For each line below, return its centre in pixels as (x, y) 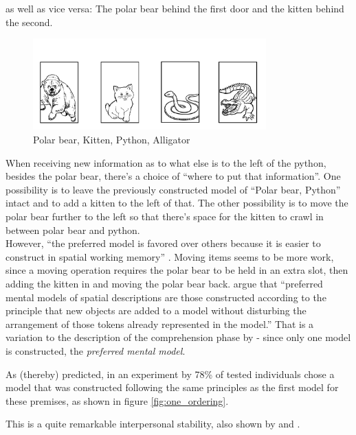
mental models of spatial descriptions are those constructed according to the (166, 297)
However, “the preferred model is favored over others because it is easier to (163, 243)
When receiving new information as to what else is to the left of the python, (166, 162)
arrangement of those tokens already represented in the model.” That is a (160, 324)
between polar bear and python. (73, 230)
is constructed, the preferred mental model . (96, 350)
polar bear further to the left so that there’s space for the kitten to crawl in (165, 216)
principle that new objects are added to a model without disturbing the (156, 310)
